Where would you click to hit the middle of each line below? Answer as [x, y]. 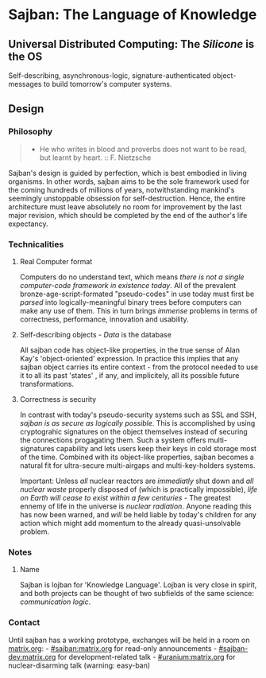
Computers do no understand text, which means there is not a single [132, 277]
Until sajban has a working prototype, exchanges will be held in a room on [129, 640]
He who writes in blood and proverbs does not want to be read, [143, 149]
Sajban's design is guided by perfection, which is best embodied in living [128, 173]
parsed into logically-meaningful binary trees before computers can [131, 302]
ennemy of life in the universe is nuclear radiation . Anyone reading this [135, 506]
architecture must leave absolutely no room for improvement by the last [125, 207]
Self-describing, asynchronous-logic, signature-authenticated [110, 76]
